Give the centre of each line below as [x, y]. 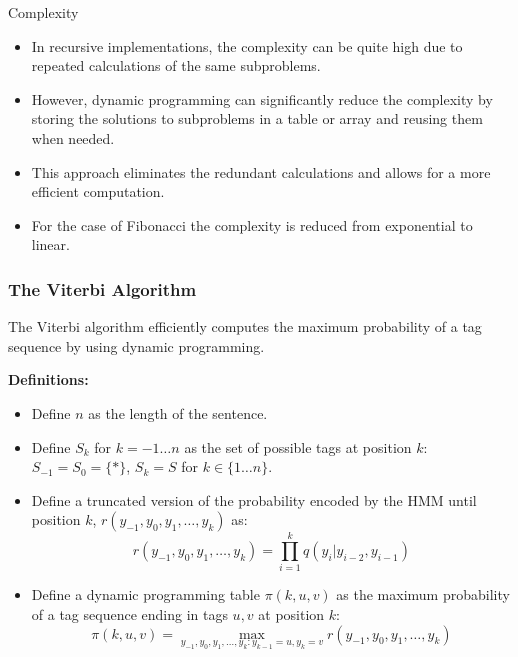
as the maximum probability [423, 594]
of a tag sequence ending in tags [129, 614]
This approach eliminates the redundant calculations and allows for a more [261, 171]
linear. [50, 244]
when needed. [73, 137]
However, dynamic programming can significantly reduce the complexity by [262, 98]
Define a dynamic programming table [145, 594]
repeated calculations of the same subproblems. [176, 65]
